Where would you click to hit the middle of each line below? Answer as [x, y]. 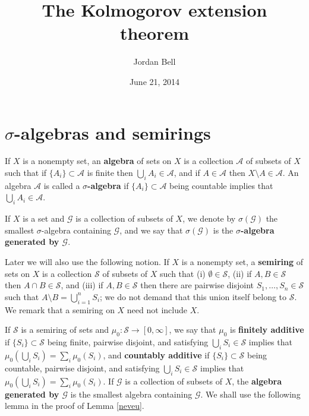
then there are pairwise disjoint [197, 285]
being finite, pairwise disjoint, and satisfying [128, 341]
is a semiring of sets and [65, 330]
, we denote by [209, 218]
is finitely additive [267, 330]
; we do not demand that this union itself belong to [193, 296]
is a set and [44, 218]
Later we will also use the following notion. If [87, 261]
